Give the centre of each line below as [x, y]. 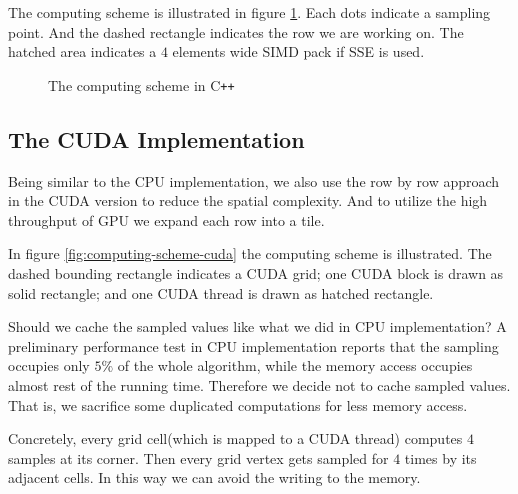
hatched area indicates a [82, 51]
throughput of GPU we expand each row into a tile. [166, 219]
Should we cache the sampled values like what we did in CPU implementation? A [257, 326]
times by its [440, 457]
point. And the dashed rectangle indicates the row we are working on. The [236, 31]
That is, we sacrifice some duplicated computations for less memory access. [238, 404]
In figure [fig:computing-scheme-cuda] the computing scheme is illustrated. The [250, 253]
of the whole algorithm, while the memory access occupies [295, 365]
